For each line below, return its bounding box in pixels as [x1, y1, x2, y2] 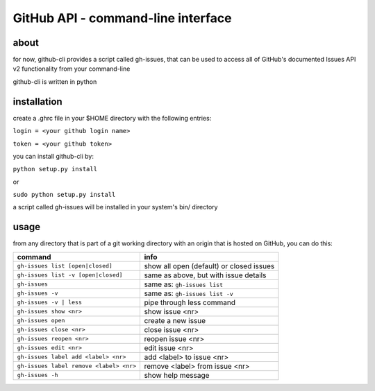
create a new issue [144, 315, 206, 325]
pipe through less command [144, 297, 236, 307]
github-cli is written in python [12, 77, 97, 86]
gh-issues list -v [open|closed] [17, 271, 123, 279]
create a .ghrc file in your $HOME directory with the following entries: [12, 114, 212, 122]
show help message [144, 370, 210, 380]
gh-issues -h [17, 372, 58, 379]
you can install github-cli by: [12, 152, 94, 160]
